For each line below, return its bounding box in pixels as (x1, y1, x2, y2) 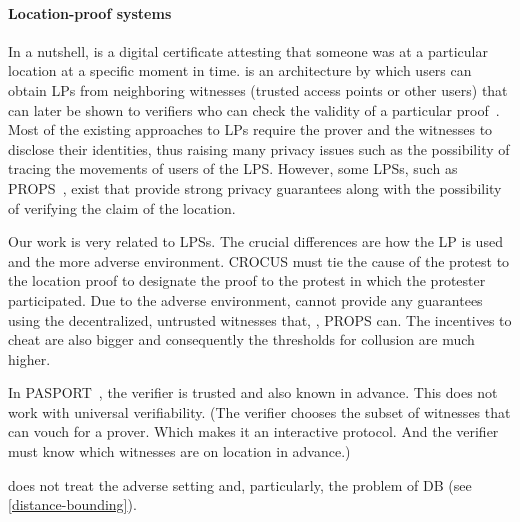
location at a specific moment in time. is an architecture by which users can (8, 60, 472, 81)
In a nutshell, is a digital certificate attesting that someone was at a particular (8, 40, 488, 61)
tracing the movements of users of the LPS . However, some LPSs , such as (8, 158, 458, 179)
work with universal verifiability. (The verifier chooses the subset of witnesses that (8, 401, 511, 422)
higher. (8, 348, 51, 369)
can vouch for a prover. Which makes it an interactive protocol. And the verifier (8, 421, 499, 442)
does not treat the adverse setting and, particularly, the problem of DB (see (8, 474, 472, 495)
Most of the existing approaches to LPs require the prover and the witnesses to (8, 119, 493, 140)
